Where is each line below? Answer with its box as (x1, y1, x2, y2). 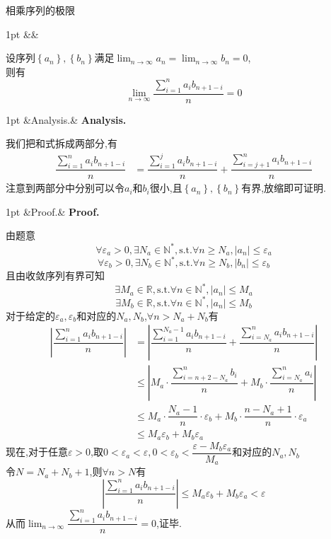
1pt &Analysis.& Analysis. (6, 112, 127, 127)
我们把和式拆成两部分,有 (6, 136, 117, 151)
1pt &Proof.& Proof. (6, 204, 100, 219)
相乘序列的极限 (6, 3, 75, 17)
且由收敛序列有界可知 (6, 268, 105, 283)
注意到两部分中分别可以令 (6, 180, 124, 195)
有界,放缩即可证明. (241, 180, 326, 195)
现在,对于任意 (6, 444, 68, 459)
